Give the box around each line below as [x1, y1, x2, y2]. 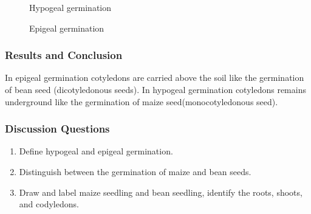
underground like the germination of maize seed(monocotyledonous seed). [5, 95, 278, 108]
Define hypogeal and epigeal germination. [19, 145, 173, 157]
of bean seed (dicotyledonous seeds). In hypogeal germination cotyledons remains [5, 83, 306, 95]
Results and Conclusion [5, 47, 123, 63]
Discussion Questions [5, 121, 110, 136]
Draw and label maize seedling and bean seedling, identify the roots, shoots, [19, 185, 302, 198]
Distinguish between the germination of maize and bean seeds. [19, 165, 251, 178]
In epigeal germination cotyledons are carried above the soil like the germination [5, 71, 304, 84]
